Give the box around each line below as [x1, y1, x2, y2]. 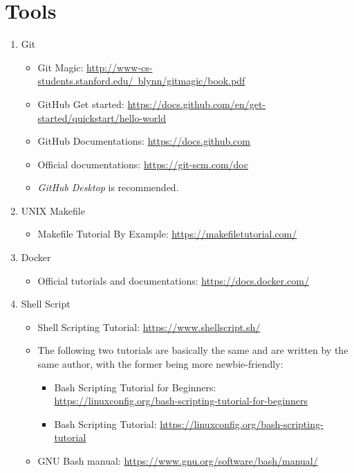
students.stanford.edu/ [37, 73, 133, 88]
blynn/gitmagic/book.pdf [138, 73, 245, 88]
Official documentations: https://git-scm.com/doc [37, 157, 248, 171]
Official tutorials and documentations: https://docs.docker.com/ [37, 273, 309, 287]
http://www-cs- [86, 60, 153, 74]
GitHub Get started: [37, 96, 124, 111]
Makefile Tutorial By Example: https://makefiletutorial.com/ [37, 226, 297, 241]
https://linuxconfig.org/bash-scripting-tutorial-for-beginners [54, 393, 308, 408]
